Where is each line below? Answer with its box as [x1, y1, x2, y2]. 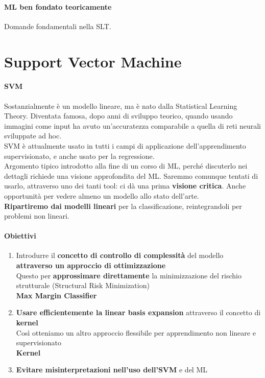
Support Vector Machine [4, 51, 182, 72]
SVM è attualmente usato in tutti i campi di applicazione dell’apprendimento [4, 140, 246, 151]
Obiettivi [4, 230, 36, 241]
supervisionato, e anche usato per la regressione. [4, 150, 155, 161]
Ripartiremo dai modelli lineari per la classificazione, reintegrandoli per [4, 200, 242, 211]
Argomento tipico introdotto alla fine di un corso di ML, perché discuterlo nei [4, 160, 248, 171]
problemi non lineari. [4, 210, 69, 221]
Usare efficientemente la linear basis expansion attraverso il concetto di [16, 307, 261, 318]
